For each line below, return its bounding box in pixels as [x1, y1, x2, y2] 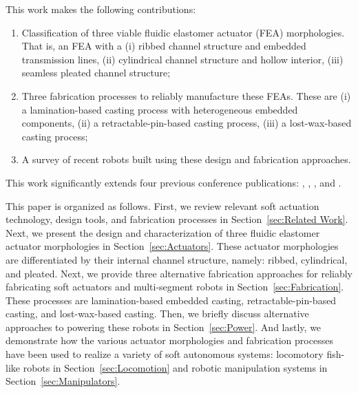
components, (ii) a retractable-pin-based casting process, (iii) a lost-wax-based [21, 116, 352, 130]
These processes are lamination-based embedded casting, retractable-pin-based [6, 293, 337, 307]
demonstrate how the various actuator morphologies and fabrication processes [6, 333, 333, 348]
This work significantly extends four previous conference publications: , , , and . [6, 175, 341, 189]
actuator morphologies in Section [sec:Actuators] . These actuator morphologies [6, 239, 339, 253]
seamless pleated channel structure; [21, 65, 171, 80]
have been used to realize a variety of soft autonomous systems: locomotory [6, 347, 324, 361]
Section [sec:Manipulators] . [6, 374, 120, 388]
